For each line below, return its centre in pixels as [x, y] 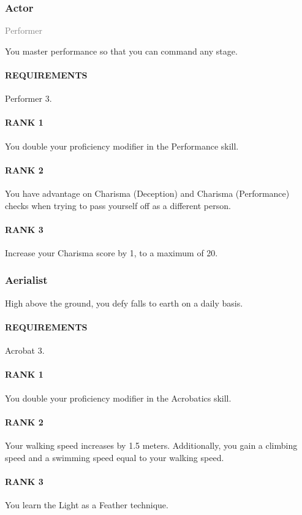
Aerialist [26, 280]
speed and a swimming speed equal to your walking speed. [115, 457]
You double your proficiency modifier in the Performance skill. [122, 146]
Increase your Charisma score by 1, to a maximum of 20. [111, 252]
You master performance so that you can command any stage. [121, 51]
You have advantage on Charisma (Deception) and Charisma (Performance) [147, 193]
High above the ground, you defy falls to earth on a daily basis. [124, 303]
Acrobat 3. [25, 350]
